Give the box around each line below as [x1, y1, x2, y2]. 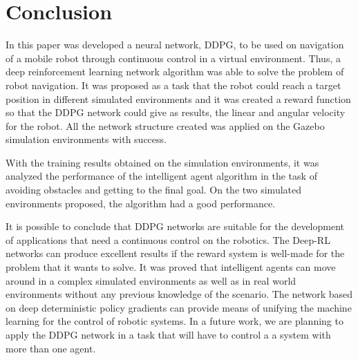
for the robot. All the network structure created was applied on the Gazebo [6, 118, 325, 133]
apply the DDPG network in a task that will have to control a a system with [6, 328, 331, 341]
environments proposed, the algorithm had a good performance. [6, 196, 276, 210]
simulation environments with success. [6, 132, 167, 146]
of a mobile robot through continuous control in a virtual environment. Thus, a [6, 50, 341, 65]
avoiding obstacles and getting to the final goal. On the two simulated [6, 182, 302, 197]
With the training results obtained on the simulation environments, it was [6, 155, 319, 169]
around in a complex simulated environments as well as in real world [6, 273, 296, 287]
